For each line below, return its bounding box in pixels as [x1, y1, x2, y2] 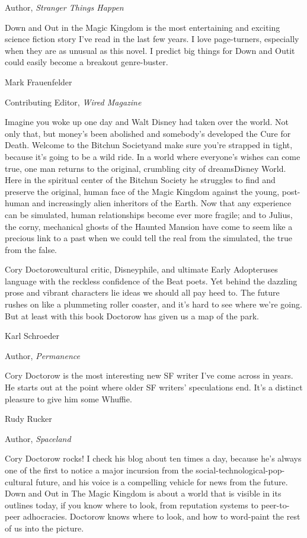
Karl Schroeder [5, 329, 59, 342]
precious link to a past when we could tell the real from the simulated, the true [5, 232, 292, 244]
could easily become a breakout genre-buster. [5, 56, 168, 68]
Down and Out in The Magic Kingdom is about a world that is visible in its [5, 487, 282, 499]
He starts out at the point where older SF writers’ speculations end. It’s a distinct [5, 381, 303, 393]
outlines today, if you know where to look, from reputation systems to [5, 498, 258, 511]
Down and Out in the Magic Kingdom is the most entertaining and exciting [5, 21, 280, 33]
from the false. [5, 243, 57, 255]
